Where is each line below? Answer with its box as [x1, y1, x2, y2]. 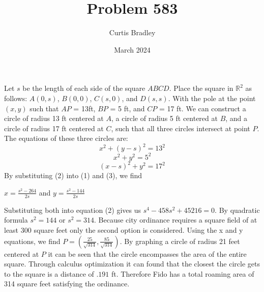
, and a [225, 113, 248, 124]
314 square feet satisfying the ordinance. [4, 278, 130, 289]
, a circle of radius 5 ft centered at [111, 113, 218, 124]
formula [4, 214, 28, 225]
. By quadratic [215, 204, 260, 215]
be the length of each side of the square [22, 83, 145, 93]
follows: [4, 92, 27, 103]
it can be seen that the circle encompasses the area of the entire [48, 248, 247, 259]
